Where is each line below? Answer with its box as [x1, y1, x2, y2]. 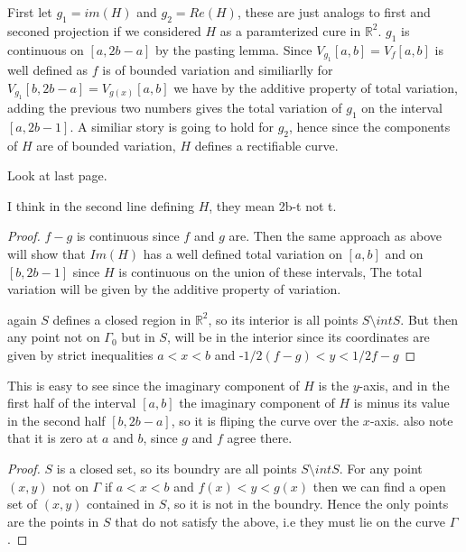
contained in [87, 494, 155, 513]
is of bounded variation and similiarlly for [102, 60, 333, 78]
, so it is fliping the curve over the [171, 410, 359, 429]
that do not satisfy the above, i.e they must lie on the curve [115, 511, 445, 530]
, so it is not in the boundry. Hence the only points [166, 494, 449, 513]
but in [121, 327, 155, 346]
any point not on [7, 327, 100, 346]
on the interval [361, 98, 443, 116]
